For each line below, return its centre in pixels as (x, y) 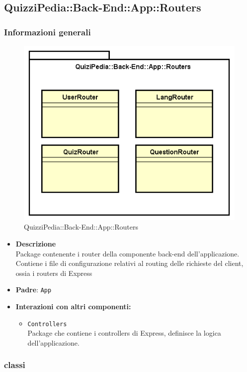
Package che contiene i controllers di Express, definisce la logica (124, 333)
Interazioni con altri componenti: (73, 307)
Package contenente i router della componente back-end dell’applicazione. (127, 253)
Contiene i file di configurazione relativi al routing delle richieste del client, (129, 263)
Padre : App (34, 290)
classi (15, 365)
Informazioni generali (47, 32)
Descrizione (36, 243)
